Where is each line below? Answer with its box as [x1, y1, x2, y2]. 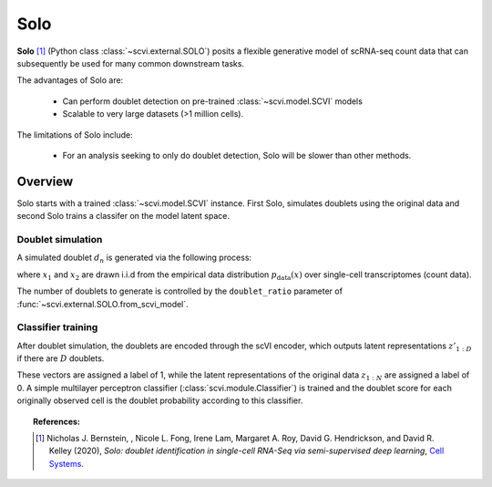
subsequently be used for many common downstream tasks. [16, 57, 245, 68]
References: [33, 416, 81, 427]
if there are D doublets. [16, 353, 105, 364]
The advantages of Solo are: [16, 75, 124, 86]
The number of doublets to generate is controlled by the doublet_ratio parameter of [16, 285, 343, 296]
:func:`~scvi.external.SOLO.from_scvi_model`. [16, 298, 189, 309]
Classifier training [16, 321, 98, 334]
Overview [16, 173, 74, 189]
